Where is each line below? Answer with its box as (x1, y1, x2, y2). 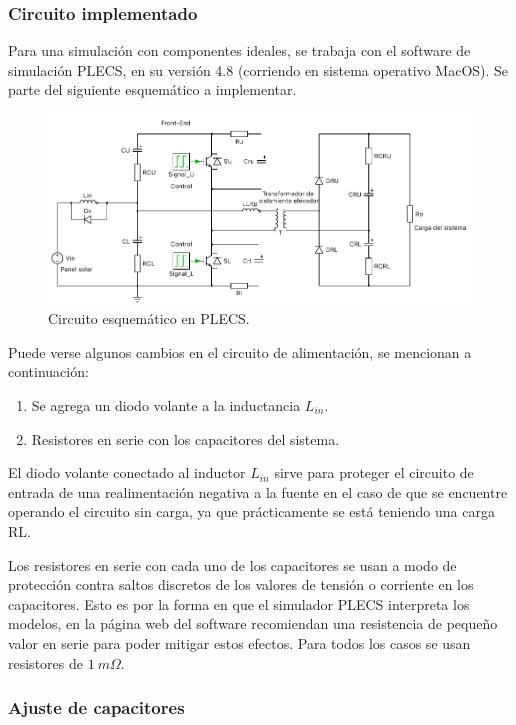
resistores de (8, 652, 83, 673)
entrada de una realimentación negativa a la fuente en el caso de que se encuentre (8, 481, 508, 502)
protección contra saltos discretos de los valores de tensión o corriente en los (8, 574, 474, 595)
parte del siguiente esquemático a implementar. (8, 79, 297, 100)
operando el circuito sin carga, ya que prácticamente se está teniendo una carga (8, 501, 495, 522)
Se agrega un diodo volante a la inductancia (31, 394, 301, 415)
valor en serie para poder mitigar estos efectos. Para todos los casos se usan (8, 632, 471, 653)
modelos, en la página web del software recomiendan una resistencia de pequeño (8, 613, 498, 634)
